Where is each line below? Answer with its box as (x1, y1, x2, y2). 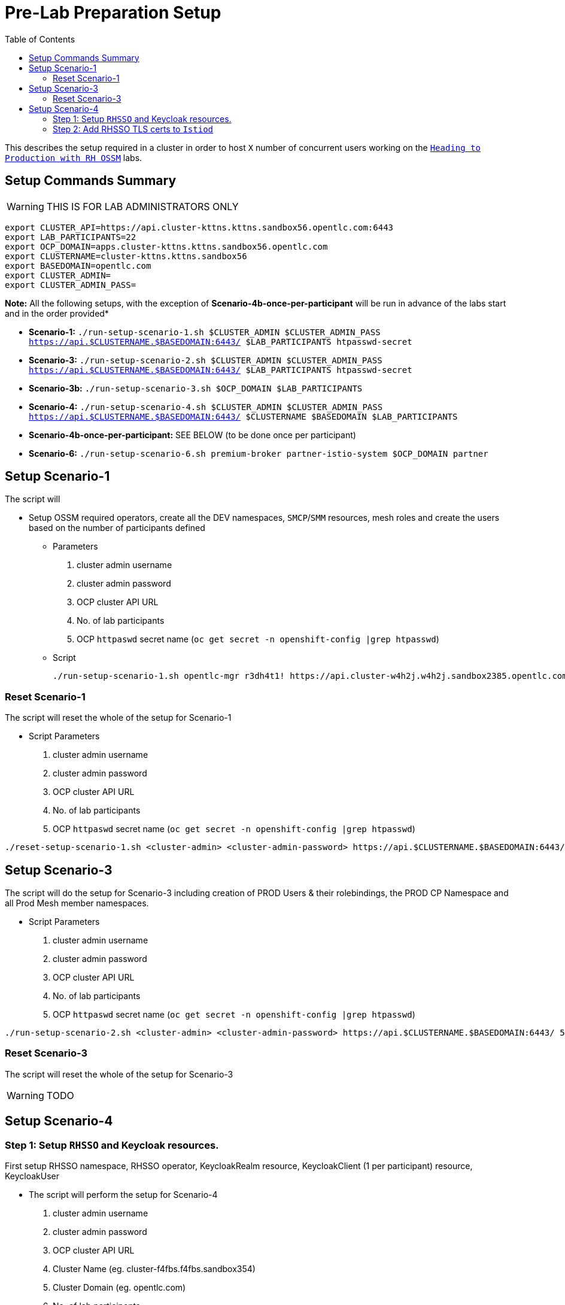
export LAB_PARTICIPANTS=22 (5, 232, 136, 242)
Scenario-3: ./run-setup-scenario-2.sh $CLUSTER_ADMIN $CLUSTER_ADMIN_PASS (29, 354, 382, 365)
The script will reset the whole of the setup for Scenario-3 (5, 1069, 233, 1079)
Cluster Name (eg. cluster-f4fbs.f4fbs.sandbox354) (53, 1264, 256, 1274)
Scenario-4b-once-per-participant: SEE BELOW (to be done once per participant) (29, 429, 356, 440)
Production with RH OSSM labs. (5, 152, 142, 163)
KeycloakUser (5, 1171, 60, 1181)
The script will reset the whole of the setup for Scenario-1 (5, 712, 232, 723)
